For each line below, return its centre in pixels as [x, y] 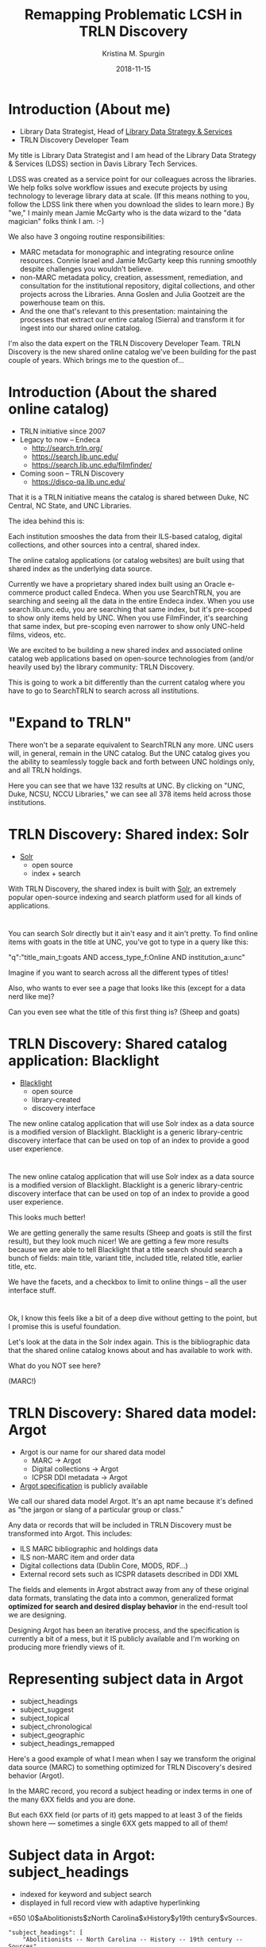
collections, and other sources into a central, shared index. [104, 545]
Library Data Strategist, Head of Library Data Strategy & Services [126, 131]
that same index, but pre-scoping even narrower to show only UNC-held [126, 626]
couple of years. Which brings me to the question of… [96, 360]
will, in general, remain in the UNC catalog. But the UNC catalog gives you [129, 753]
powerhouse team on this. [62, 303]
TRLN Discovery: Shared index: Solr [129, 834]
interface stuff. [32, 1290]
